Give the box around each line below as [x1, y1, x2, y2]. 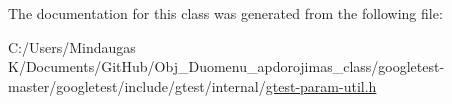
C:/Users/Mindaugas [8, 36, 136, 57]
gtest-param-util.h [265, 75, 377, 96]
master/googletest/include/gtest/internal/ [8, 75, 266, 96]
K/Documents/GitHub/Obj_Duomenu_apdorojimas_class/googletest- [8, 56, 445, 77]
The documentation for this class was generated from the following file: [8, 3, 443, 23]
